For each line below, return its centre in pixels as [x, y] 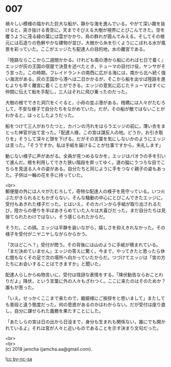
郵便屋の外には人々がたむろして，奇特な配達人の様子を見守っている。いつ [83, 191]
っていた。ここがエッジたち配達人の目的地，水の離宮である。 [83, 49]
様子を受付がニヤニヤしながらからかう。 [48, 234]
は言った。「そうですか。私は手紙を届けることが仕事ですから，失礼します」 [84, 145]
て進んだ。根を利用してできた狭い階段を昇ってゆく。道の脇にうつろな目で [83, 162]
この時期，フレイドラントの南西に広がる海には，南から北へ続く [94, 72]
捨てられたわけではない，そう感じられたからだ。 [56, 216]
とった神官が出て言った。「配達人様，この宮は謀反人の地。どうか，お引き [82, 132]
